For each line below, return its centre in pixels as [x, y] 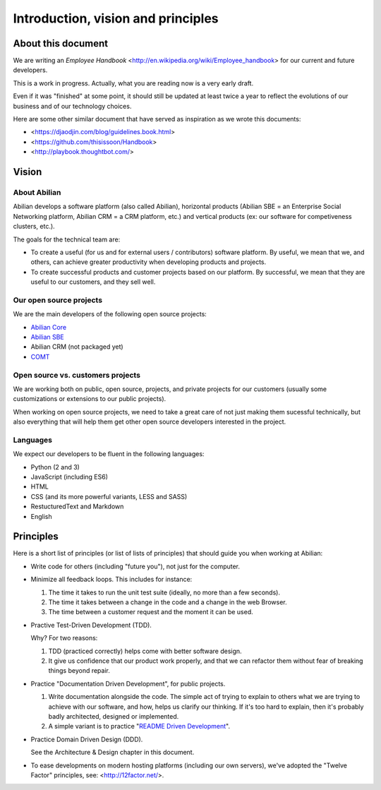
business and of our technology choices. [72, 106]
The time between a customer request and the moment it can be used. [151, 612]
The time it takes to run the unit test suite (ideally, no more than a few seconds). [164, 592]
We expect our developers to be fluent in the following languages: [109, 454]
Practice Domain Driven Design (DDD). [87, 739]
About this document [61, 43]
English [41, 516]
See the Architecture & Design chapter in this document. [113, 753]
